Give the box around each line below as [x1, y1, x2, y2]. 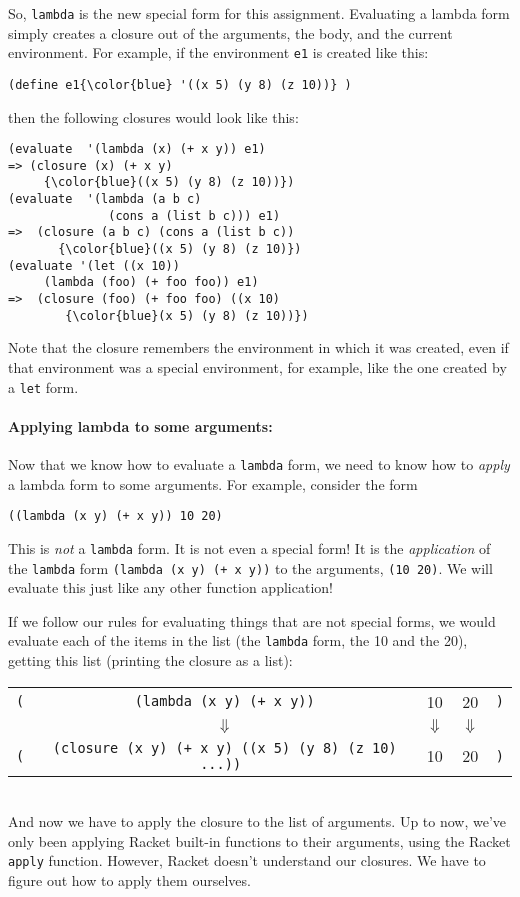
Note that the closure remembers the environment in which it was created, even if [8, 337, 509, 358]
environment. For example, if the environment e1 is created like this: [8, 42, 429, 63]
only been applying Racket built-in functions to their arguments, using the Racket [8, 830, 511, 851]
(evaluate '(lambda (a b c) [8, 192, 202, 207]
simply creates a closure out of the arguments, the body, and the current [8, 22, 453, 43]
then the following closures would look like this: [8, 106, 299, 127]
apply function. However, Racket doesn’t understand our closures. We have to [8, 850, 486, 871]
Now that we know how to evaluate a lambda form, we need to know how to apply [8, 454, 510, 475]
